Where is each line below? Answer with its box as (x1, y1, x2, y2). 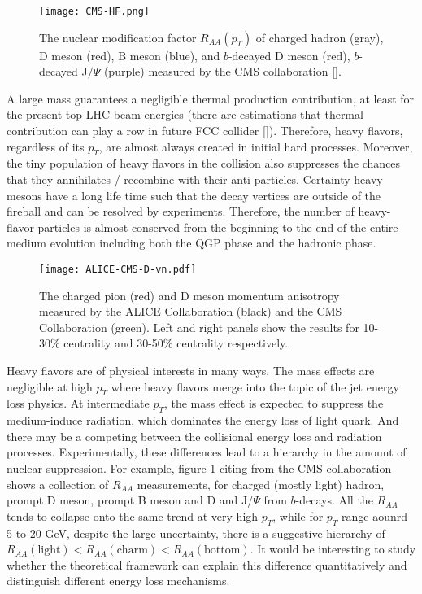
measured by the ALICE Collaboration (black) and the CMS (39, 303, 342, 320)
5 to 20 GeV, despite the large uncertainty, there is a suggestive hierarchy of (7, 524, 385, 541)
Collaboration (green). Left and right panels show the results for (39, 318, 359, 335)
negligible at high (7, 378, 93, 395)
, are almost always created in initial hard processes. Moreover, (98, 138, 413, 155)
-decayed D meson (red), (228, 46, 350, 63)
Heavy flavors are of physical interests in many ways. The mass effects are (7, 362, 375, 379)
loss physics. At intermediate (7, 395, 150, 412)
